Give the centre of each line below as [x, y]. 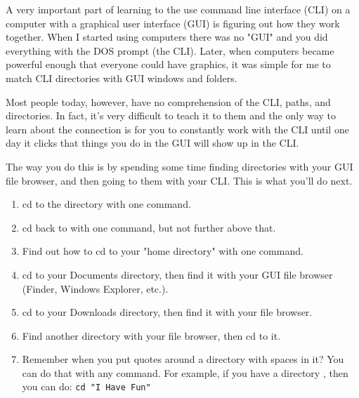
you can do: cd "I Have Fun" [86, 386]
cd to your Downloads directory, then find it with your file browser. [167, 312]
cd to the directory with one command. [106, 204]
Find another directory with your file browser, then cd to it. [151, 335]
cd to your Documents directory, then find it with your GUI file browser [177, 274]
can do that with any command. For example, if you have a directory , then [185, 372]
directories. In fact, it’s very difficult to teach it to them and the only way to [171, 115]
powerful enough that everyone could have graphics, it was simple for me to [168, 64]
